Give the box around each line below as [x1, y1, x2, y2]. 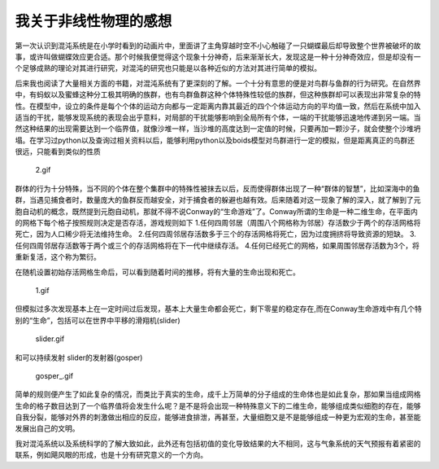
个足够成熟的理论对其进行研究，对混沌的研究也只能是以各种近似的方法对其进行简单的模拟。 [15, 64, 321, 73]
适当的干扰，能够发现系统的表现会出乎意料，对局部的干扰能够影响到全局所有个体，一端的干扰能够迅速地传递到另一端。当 [15, 112, 421, 122]
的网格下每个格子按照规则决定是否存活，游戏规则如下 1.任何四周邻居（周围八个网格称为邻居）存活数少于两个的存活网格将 [15, 218, 421, 228]
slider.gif [35, 334, 65, 344]
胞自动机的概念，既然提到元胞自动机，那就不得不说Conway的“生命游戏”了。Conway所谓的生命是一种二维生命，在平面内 [15, 206, 419, 216]
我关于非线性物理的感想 [15, 12, 172, 30]
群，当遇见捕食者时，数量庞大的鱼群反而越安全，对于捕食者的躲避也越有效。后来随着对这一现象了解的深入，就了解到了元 [15, 195, 421, 205]
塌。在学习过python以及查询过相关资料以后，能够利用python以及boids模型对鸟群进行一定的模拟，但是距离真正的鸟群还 [15, 135, 415, 145]
